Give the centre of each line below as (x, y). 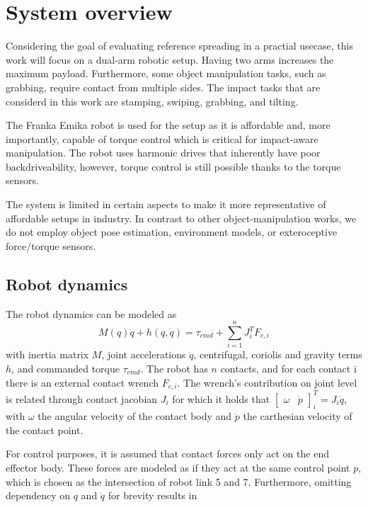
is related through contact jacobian (82, 398)
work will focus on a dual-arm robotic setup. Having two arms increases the (170, 59)
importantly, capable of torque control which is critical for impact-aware (162, 138)
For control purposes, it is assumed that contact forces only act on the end (167, 454)
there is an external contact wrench (82, 382)
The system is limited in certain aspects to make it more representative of (166, 204)
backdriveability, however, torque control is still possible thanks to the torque (173, 166)
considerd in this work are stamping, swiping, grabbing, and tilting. (152, 101)
